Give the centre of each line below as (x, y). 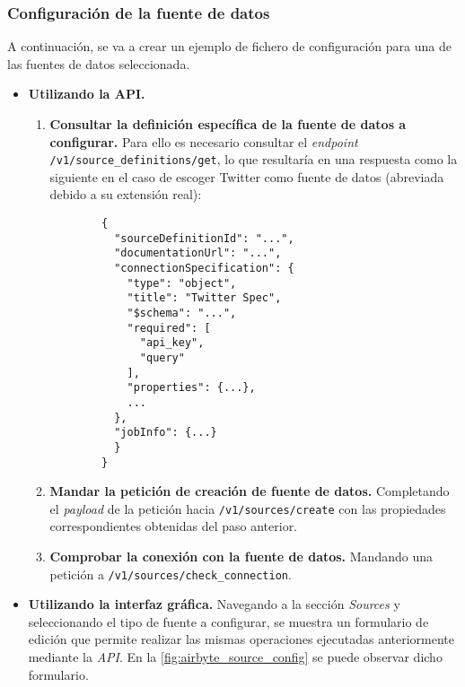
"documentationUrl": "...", (198, 253)
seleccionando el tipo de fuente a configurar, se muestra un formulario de (228, 621)
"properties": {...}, (191, 388)
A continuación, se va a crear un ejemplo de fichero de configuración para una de (229, 46)
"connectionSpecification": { (204, 268)
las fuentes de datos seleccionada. (99, 63)
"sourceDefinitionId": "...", (204, 238)
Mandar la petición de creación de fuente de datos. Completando (250, 491)
